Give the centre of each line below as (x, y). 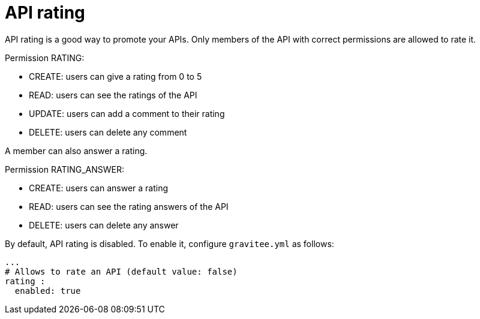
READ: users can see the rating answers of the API (129, 206)
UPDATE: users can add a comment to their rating (127, 113)
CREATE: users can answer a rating (99, 188)
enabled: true (48, 291)
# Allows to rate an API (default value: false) (121, 271)
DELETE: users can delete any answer (104, 225)
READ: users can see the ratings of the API (113, 95)
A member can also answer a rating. (76, 151)
